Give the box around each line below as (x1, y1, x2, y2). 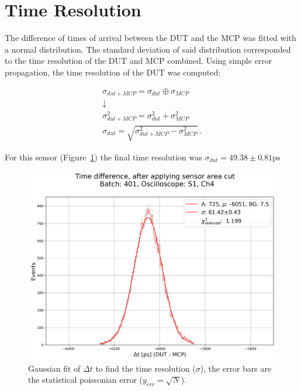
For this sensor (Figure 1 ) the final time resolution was (5, 150, 202, 163)
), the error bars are (200, 362, 272, 374)
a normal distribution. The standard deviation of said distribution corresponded (5, 43, 291, 55)
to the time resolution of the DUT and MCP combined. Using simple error (5, 54, 272, 67)
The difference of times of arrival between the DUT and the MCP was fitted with (5, 32, 296, 44)
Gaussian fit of (28, 362, 81, 374)
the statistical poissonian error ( (28, 373, 143, 386)
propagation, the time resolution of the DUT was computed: (5, 66, 221, 78)
